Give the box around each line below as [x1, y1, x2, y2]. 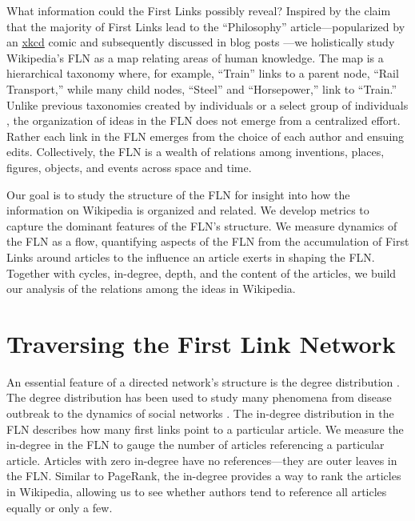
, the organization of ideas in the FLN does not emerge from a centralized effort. [6, 112, 401, 129]
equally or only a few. [6, 499, 113, 515]
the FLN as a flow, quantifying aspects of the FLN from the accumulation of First [6, 233, 409, 250]
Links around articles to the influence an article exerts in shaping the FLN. [6, 248, 375, 265]
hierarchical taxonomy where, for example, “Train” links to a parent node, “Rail [6, 65, 399, 82]
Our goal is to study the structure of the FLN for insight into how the [6, 186, 350, 202]
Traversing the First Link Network [6, 327, 396, 359]
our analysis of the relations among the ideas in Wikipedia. [6, 280, 296, 297]
